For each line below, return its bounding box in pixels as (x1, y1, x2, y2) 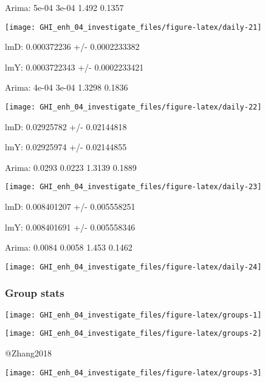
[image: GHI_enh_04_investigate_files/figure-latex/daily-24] (5, 262, 262, 271)
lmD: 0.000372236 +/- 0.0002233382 (5, 40, 140, 53)
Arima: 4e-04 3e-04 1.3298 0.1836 (5, 81, 128, 94)
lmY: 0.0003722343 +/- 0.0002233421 (5, 60, 144, 73)
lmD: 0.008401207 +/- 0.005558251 (5, 200, 136, 213)
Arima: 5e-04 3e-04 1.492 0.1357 (5, 1, 124, 13)
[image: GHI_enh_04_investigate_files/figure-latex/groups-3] (5, 368, 262, 377)
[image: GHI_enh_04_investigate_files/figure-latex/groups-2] (5, 329, 262, 338)
